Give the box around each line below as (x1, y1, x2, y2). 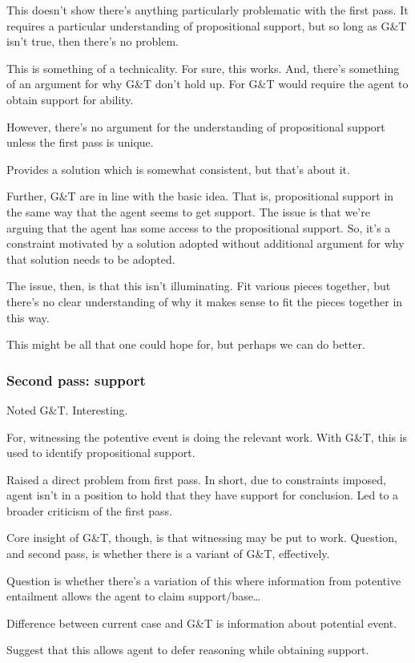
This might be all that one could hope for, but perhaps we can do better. (6, 336, 365, 353)
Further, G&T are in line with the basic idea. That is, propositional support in (6, 188, 394, 204)
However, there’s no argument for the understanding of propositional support (6, 118, 385, 135)
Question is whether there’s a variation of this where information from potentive (6, 572, 401, 588)
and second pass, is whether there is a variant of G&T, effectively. (6, 545, 330, 562)
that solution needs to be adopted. (6, 250, 175, 267)
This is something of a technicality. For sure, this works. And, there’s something (6, 59, 400, 76)
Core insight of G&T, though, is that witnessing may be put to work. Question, (6, 529, 397, 546)
